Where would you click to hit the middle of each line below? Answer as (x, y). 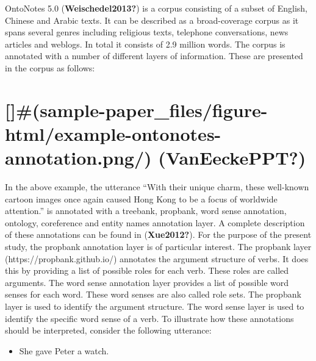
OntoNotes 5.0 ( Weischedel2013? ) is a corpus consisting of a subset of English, (156, 8)
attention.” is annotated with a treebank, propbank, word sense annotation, (146, 211)
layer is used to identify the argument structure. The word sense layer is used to (155, 306)
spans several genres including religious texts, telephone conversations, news (147, 32)
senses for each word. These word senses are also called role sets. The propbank (153, 294)
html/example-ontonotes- (113, 133)
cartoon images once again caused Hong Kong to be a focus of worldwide (141, 198)
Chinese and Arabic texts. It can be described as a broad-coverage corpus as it (152, 20)
